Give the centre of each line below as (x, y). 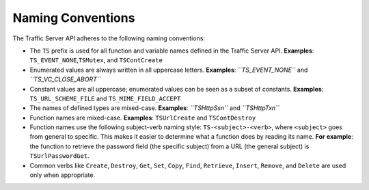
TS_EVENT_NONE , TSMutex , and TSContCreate (96, 60)
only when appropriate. (63, 175)
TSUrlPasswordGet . (59, 156)
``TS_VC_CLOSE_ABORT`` (65, 79)
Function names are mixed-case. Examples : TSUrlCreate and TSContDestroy (143, 118)
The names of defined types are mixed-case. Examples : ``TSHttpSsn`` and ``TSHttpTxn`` (154, 108)
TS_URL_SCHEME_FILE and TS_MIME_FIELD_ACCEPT (105, 98)
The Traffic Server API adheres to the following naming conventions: (109, 38)
